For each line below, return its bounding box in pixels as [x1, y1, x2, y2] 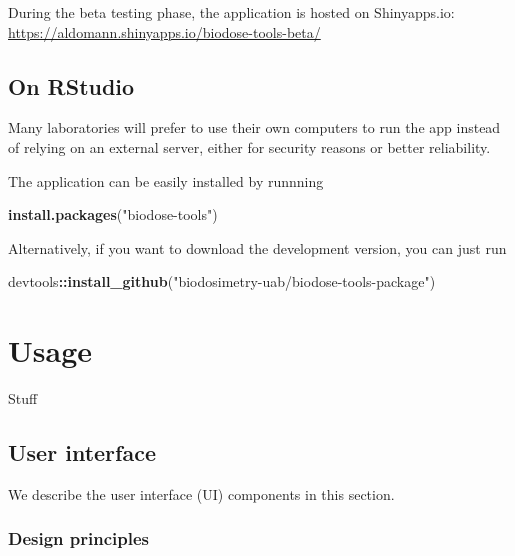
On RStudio [8, 70, 135, 101]
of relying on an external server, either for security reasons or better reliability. [8, 136, 491, 157]
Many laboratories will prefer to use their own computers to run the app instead [8, 117, 501, 138]
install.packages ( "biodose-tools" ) [8, 204, 218, 225]
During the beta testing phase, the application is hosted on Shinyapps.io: [8, 2, 455, 22]
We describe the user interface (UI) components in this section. [8, 483, 395, 504]
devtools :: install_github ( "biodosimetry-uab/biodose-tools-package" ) [8, 271, 436, 292]
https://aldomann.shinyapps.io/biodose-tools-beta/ [8, 21, 321, 42]
